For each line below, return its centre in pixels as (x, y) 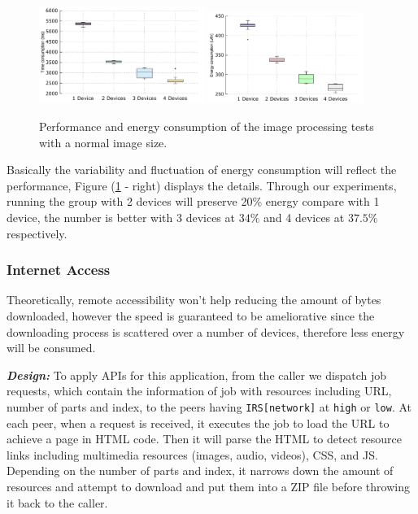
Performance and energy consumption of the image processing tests (207, 126)
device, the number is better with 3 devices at (121, 217)
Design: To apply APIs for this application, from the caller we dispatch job (196, 375)
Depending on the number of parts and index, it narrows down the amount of (200, 470)
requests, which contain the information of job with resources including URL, (199, 391)
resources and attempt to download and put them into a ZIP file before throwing (208, 486)
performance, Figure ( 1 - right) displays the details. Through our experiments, (202, 185)
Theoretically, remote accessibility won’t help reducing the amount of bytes (194, 300)
